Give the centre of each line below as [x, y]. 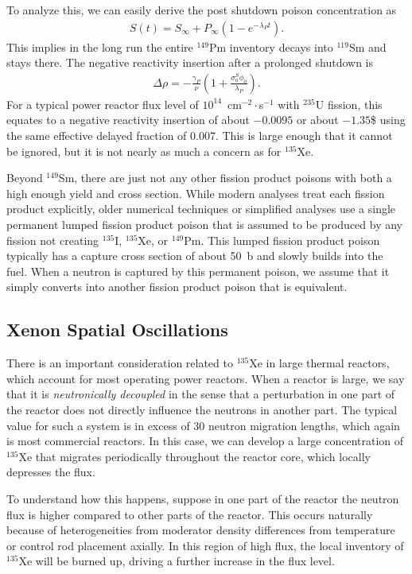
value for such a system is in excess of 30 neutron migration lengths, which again [203, 425]
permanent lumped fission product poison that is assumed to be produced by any [205, 224]
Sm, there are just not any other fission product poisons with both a [225, 178]
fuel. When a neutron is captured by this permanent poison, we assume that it [198, 271]
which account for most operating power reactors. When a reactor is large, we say [206, 378]
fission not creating [53, 240]
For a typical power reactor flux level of [103, 104]
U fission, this [349, 104]
